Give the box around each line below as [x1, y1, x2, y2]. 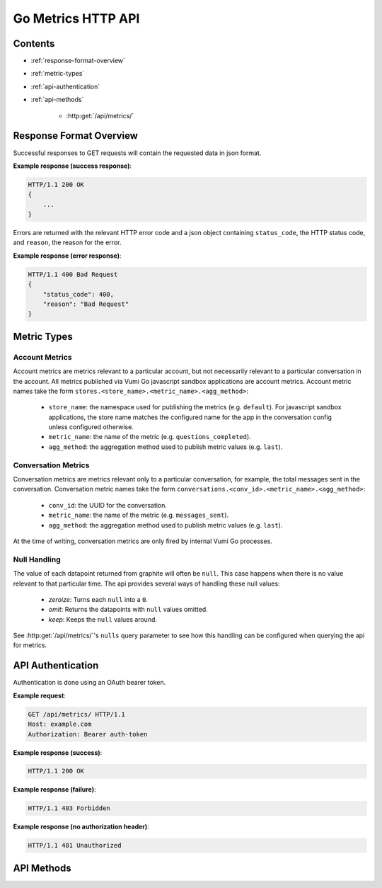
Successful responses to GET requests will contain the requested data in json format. [13, 149, 262, 157]
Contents [13, 38, 55, 50]
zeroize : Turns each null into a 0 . [48, 595, 149, 603]
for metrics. [13, 641, 47, 649]
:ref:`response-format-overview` [30, 57, 125, 65]
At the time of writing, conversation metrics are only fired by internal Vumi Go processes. [13, 537, 272, 545]
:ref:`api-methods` [30, 96, 84, 104]
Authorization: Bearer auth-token [28, 730, 148, 738]
